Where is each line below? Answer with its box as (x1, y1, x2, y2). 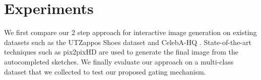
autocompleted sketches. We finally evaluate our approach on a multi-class (4, 56, 234, 66)
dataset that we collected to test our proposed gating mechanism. (4, 66, 206, 76)
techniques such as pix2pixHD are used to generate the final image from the (4, 46, 238, 57)
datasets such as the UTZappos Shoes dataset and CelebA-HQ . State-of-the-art (4, 36, 251, 47)
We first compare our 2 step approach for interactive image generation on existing (4, 27, 257, 37)
